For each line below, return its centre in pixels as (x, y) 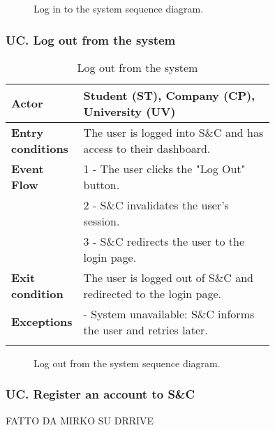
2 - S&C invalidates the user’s (156, 205)
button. (102, 184)
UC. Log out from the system (91, 39)
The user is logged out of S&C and (168, 277)
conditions (40, 148)
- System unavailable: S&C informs (169, 313)
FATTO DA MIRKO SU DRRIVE (80, 420)
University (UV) (129, 111)
